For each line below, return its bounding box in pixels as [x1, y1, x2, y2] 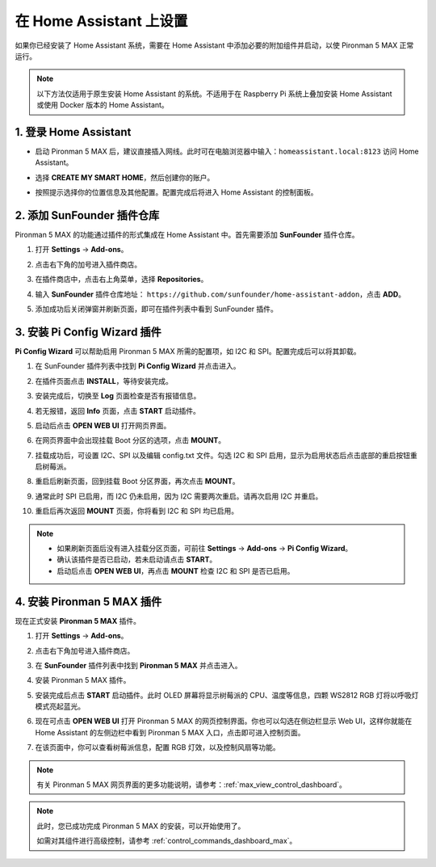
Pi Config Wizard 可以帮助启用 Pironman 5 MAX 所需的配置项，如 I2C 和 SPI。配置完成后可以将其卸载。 [15, 346, 361, 356]
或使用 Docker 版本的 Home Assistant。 [36, 100, 169, 110]
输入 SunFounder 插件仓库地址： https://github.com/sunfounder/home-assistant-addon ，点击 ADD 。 [35, 289, 406, 299]
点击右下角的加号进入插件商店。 [35, 259, 141, 269]
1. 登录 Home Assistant [15, 125, 132, 139]
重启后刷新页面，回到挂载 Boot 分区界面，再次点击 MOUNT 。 [35, 477, 240, 486]
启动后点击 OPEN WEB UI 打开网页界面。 [35, 420, 171, 430]
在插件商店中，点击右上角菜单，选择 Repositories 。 [35, 275, 208, 284]
